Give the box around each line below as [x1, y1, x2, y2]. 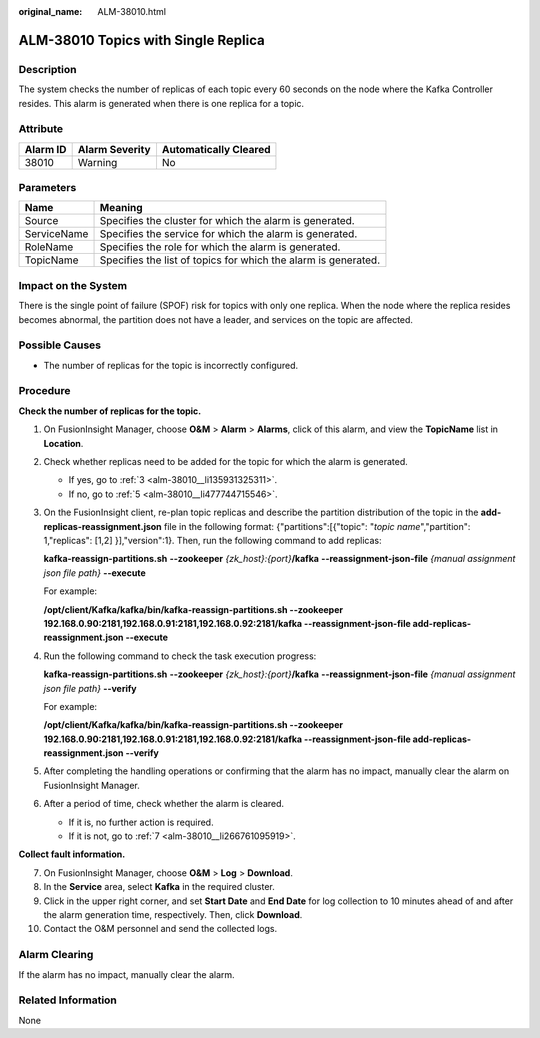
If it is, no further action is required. [68, 816, 214, 828]
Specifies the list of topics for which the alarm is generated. [99, 253, 380, 267]
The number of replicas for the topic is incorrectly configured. [43, 359, 299, 371]
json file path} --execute [43, 566, 146, 579]
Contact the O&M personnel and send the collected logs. [43, 923, 278, 935]
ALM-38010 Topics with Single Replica [18, 31, 265, 49]
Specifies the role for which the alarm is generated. [99, 240, 341, 254]
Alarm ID [24, 142, 67, 156]
